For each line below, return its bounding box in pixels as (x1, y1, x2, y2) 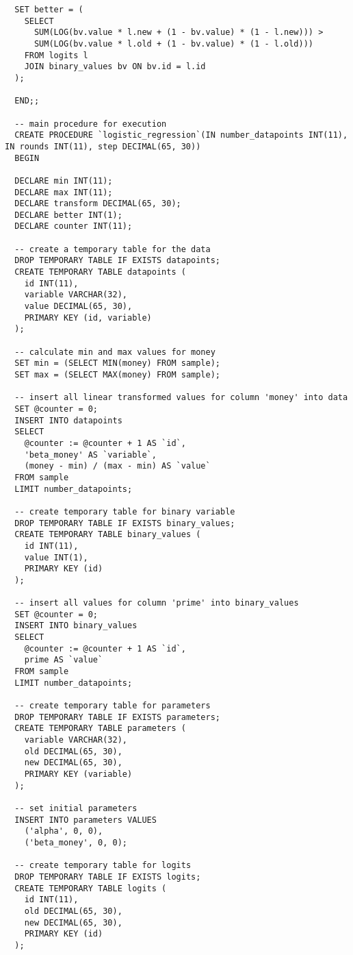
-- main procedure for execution (14, 119, 167, 129)
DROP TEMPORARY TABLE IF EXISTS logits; (14, 871, 201, 882)
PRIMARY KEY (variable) (24, 769, 133, 779)
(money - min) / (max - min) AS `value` (24, 461, 211, 471)
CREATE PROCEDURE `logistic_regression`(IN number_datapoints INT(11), (14, 130, 348, 140)
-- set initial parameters (14, 803, 138, 813)
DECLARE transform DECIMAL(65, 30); (14, 199, 181, 209)
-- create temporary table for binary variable (14, 506, 235, 517)
